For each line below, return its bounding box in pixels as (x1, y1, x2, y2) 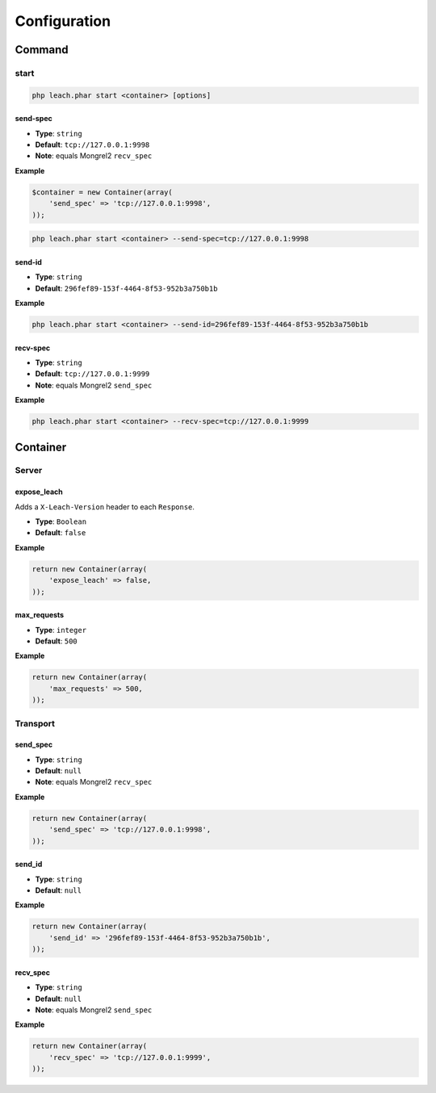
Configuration (15, 12, 111, 30)
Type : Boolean (35, 517, 87, 526)
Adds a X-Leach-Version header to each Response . (15, 501, 195, 512)
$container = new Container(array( (31, 187, 173, 197)
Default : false (35, 528, 86, 538)
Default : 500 (35, 636, 78, 646)
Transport (15, 718, 56, 729)
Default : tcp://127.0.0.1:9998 (35, 140, 150, 149)
